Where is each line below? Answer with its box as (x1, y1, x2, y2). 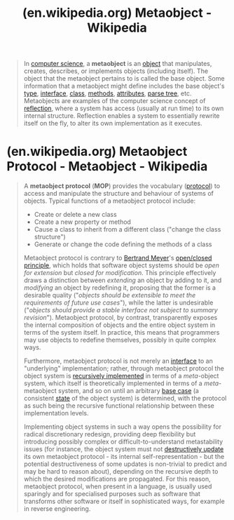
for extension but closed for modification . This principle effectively (23, 269, 216, 277)
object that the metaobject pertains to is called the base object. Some (23, 74, 225, 83)
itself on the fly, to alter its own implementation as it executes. (23, 119, 202, 128)
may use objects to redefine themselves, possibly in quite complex (23, 335, 216, 345)
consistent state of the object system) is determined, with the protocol (23, 394, 227, 403)
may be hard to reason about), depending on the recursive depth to (23, 467, 219, 476)
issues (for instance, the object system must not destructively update (23, 445, 224, 453)
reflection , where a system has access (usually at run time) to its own (23, 104, 224, 113)
